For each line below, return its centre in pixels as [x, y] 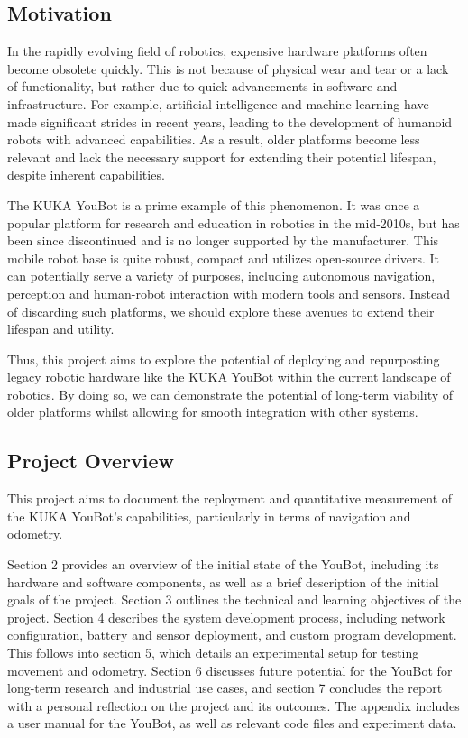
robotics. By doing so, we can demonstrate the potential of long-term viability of [230, 394]
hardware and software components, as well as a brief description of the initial [223, 581]
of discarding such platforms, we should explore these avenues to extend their [221, 311]
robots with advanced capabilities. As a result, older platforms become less [214, 139]
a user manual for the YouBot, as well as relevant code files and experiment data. [232, 723]
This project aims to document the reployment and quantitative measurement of [230, 498]
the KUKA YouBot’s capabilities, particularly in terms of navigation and [209, 516]
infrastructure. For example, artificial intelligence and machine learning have [218, 103]
